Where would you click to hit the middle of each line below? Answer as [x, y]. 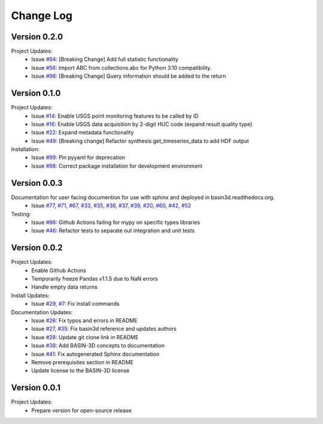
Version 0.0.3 [37, 183]
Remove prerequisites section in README [83, 362]
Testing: [21, 214]
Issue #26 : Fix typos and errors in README [84, 320]
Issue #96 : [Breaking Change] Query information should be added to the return [129, 76]
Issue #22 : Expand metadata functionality [83, 133]
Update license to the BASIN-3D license [80, 371]
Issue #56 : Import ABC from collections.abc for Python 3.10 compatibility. [121, 67]
